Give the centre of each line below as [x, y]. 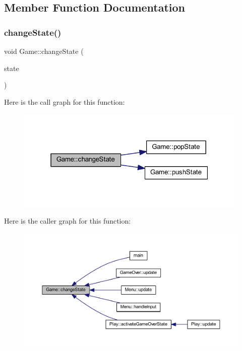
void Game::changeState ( [44, 51]
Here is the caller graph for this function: [68, 221]
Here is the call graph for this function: [65, 101]
